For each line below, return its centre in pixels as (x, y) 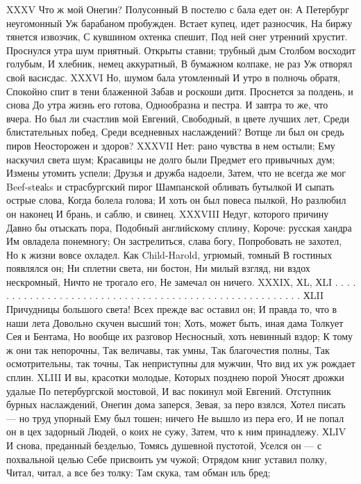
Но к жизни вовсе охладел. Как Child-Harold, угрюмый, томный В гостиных (169, 254)
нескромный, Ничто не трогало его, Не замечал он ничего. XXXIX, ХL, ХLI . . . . (181, 281)
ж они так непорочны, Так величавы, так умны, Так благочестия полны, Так (168, 349)
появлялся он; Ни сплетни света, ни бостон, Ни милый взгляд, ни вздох (158, 268)
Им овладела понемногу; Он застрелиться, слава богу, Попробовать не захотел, (174, 241)
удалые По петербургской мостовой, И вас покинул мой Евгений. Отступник (169, 390)
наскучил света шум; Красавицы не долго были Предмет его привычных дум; (171, 159)
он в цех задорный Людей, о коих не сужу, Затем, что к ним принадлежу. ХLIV (176, 431)
